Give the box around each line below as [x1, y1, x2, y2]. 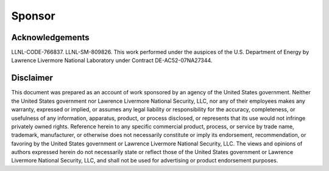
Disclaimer [11, 73, 53, 83]
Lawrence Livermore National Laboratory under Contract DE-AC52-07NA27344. [11, 57, 213, 64]
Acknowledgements [11, 32, 90, 43]
